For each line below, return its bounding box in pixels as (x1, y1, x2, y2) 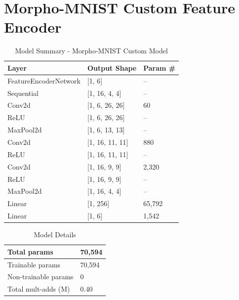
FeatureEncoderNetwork (7, 75, 80, 86)
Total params (7, 246, 53, 257)
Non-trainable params (7, 271, 74, 282)
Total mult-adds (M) (7, 284, 70, 294)
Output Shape (87, 62, 137, 73)
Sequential (7, 87, 39, 98)
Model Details (34, 229, 76, 240)
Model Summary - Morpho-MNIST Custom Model (15, 45, 168, 56)
